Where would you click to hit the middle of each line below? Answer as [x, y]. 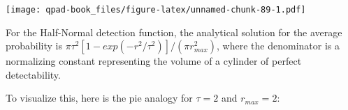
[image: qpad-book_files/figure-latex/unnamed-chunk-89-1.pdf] [156, 10]
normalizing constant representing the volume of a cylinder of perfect [154, 61]
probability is [34, 46]
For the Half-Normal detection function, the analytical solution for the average [174, 32]
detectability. [33, 74]
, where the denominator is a [278, 46]
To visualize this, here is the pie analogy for [99, 98]
